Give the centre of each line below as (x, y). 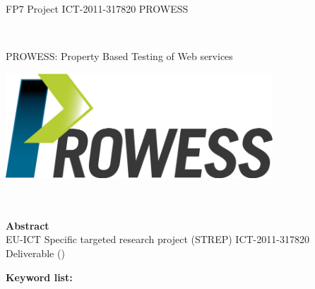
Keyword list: (39, 277)
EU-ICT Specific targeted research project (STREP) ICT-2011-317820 (157, 239)
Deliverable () (35, 253)
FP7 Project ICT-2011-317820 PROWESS (97, 8)
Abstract (28, 225)
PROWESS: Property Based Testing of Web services (119, 56)
